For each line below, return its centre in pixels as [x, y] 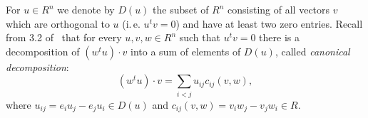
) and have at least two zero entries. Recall [269, 23]
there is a [279, 37]
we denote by [86, 9]
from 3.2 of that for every [64, 37]
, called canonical [312, 51]
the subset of [181, 9]
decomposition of [43, 51]
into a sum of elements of [186, 51]
